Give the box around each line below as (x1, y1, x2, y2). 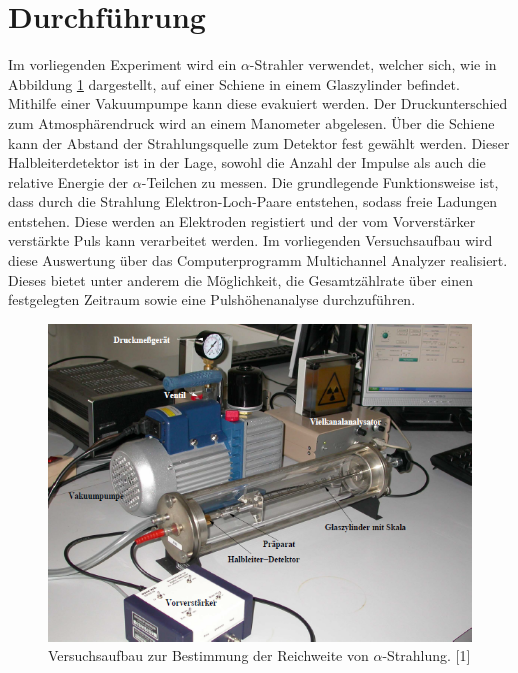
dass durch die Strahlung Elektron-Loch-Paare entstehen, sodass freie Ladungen (8, 191, 498, 212)
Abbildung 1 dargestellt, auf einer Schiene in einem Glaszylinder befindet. (8, 73, 460, 94)
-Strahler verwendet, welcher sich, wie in (249, 54, 497, 75)
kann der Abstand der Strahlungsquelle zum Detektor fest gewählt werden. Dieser (8, 132, 510, 153)
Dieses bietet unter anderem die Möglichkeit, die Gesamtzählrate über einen (8, 269, 473, 290)
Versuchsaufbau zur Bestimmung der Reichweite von (48, 645, 369, 666)
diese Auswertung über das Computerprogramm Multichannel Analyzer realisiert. (8, 250, 508, 271)
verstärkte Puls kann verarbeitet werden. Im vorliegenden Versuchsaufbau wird (8, 230, 493, 251)
